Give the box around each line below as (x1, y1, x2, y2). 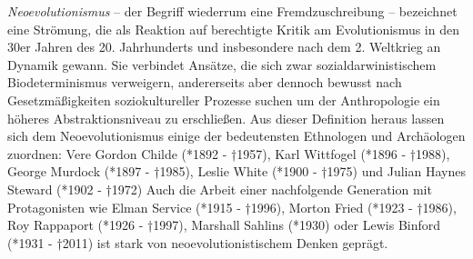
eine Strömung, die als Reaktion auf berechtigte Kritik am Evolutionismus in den (7, 19, 459, 38)
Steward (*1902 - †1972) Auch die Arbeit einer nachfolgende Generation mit (7, 179, 432, 198)
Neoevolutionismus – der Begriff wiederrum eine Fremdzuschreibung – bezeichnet (7, 2, 458, 20)
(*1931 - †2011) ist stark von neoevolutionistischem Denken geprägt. (7, 233, 388, 252)
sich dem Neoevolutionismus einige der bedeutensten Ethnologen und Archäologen (7, 126, 466, 145)
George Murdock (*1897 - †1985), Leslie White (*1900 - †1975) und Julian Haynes (7, 162, 466, 181)
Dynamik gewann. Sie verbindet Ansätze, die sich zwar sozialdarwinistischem (7, 55, 437, 74)
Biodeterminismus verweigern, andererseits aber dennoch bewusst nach (7, 73, 402, 92)
